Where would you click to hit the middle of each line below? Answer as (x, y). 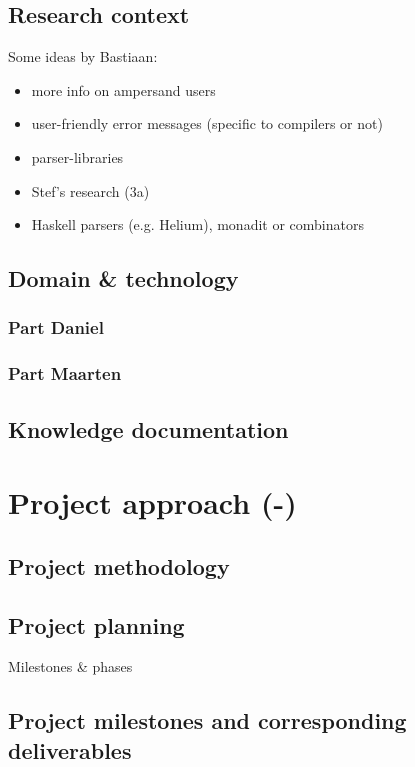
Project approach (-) (152, 502)
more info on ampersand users (123, 89)
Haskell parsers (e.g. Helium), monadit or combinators (197, 224)
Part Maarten (65, 373)
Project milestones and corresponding (207, 720)
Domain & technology (123, 278)
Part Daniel (56, 327)
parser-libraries (77, 156)
